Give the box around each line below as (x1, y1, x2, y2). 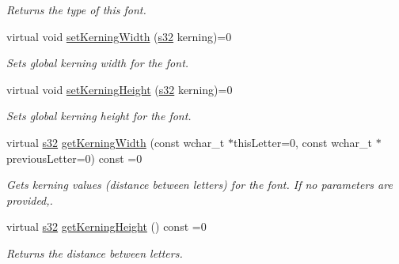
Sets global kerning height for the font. (6, 107, 192, 124)
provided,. (6, 191, 53, 208)
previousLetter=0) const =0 (6, 149, 142, 166)
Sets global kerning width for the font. (6, 55, 189, 71)
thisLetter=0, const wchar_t (233, 134, 372, 150)
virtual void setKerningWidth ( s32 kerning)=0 (6, 28, 232, 44)
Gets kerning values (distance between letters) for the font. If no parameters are (6, 176, 393, 193)
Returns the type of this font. (6, 2, 146, 17)
